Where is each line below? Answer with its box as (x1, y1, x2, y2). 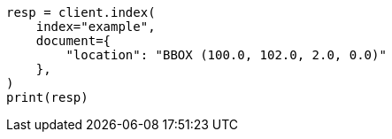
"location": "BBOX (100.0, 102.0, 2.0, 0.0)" (65, 48, 387, 62)
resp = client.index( (6, 5, 156, 19)
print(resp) (6, 90, 88, 104)
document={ (35, 34, 111, 48)
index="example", (35, 19, 156, 34)
